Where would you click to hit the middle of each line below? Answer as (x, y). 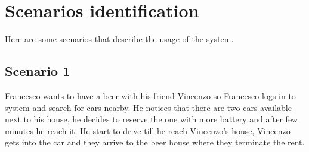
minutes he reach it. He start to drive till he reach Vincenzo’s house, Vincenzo (148, 130)
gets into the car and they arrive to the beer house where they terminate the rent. (155, 142)
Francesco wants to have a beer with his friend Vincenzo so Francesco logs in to (150, 95)
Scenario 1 (38, 71)
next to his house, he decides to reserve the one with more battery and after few (152, 119)
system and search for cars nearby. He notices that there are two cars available (148, 107)
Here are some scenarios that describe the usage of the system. (119, 39)
